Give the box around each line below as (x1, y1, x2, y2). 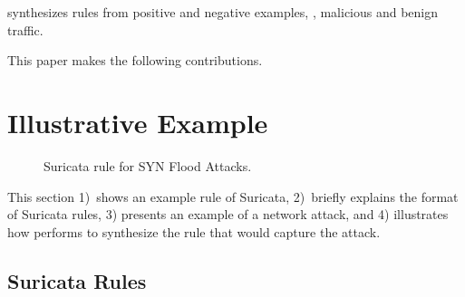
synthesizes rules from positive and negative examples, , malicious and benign (7, 3, 439, 21)
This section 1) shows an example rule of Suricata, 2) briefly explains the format (7, 187, 459, 206)
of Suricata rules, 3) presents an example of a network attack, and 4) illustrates (7, 205, 449, 224)
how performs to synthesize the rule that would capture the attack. (7, 222, 381, 241)
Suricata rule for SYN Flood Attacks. (44, 156, 252, 175)
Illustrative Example (7, 103, 268, 140)
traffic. (7, 20, 44, 39)
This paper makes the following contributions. (7, 51, 263, 70)
